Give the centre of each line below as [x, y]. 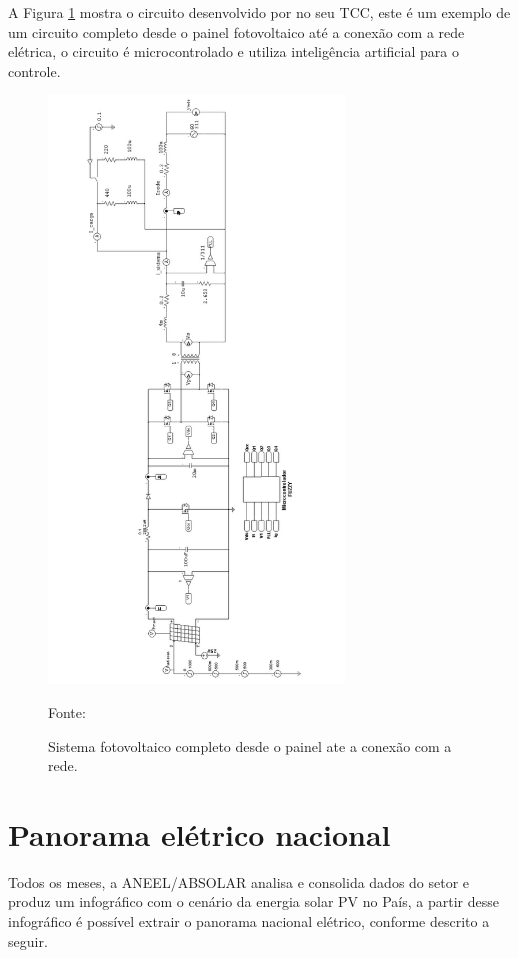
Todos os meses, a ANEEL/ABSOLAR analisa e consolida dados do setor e [239, 881]
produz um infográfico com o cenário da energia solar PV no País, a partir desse [253, 901]
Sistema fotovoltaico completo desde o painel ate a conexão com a [250, 745]
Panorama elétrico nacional [199, 833]
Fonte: [67, 711]
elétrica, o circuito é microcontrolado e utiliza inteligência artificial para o [233, 51]
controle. [34, 70]
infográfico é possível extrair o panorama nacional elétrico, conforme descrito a [249, 921]
